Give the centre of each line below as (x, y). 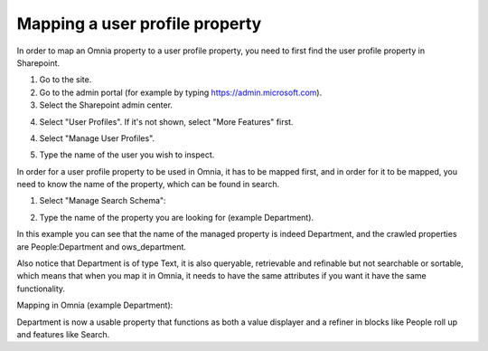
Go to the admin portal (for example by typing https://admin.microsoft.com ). (181, 92)
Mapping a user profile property (139, 24)
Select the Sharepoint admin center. (106, 105)
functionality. (41, 289)
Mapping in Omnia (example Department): (95, 305)
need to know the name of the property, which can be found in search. (148, 185)
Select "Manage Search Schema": (103, 201)
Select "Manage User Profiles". (97, 138)
